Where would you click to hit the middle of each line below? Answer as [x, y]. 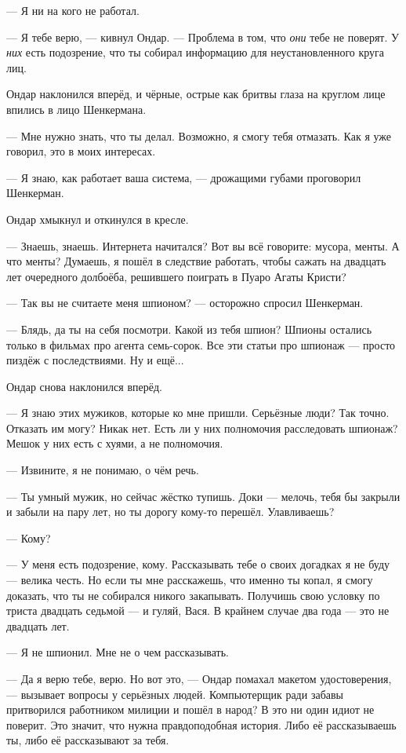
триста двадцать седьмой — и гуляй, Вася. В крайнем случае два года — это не [198, 610]
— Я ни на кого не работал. [73, 10]
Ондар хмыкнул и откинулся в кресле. [98, 219]
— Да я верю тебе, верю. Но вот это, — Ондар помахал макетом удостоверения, [199, 678]
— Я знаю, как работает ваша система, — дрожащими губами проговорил [184, 177]
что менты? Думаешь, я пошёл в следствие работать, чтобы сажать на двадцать [196, 261]
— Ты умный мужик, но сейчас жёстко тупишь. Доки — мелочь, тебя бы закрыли [203, 496]
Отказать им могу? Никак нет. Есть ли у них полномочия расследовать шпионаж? [202, 428]
